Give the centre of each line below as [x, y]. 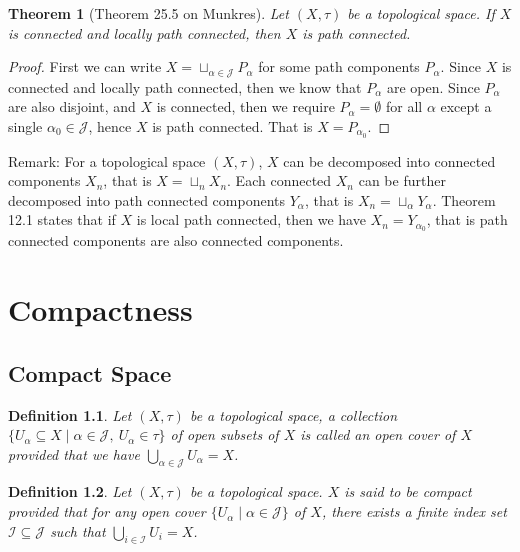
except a [466, 106]
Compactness [100, 309]
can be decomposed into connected [389, 160]
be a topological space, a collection [293, 414]
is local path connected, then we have [251, 219]
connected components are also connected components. [176, 240]
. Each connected [279, 180]
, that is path [467, 219]
